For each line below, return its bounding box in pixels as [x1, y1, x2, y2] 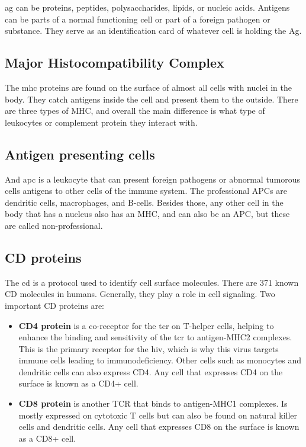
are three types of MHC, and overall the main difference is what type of [5, 104, 265, 117]
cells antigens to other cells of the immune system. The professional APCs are [5, 184, 287, 197]
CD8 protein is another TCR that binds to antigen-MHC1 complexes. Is [18, 397, 288, 410]
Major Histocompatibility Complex [5, 53, 224, 72]
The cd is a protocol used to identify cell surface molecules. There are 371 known [5, 276, 299, 288]
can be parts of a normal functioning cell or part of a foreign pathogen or [5, 12, 270, 25]
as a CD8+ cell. [18, 432, 76, 444]
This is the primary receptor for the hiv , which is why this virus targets [18, 342, 279, 355]
